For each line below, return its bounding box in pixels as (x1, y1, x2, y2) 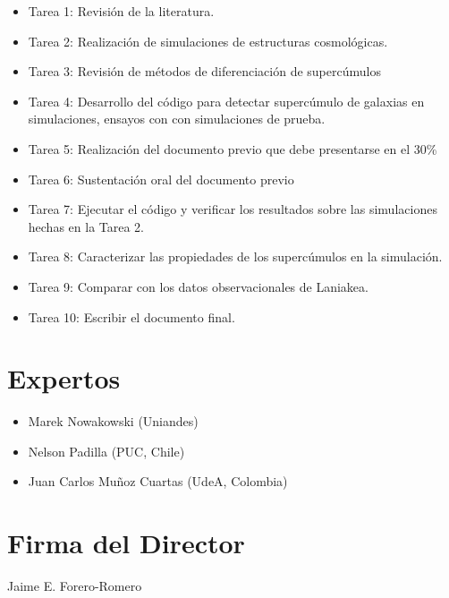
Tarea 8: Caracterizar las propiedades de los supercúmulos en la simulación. (28, 247, 443, 266)
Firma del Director (7, 525, 245, 561)
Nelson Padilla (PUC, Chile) (28, 441, 185, 460)
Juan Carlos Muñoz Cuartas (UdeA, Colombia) (28, 472, 288, 491)
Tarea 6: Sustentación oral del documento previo (28, 169, 294, 188)
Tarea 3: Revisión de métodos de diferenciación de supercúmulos (28, 62, 381, 81)
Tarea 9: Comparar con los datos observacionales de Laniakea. (28, 277, 369, 295)
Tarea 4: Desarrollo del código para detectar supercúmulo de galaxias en (28, 91, 425, 110)
